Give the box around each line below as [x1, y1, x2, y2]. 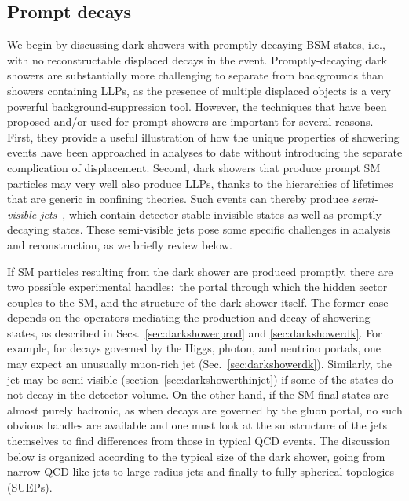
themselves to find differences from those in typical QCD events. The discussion [7, 433, 390, 449]
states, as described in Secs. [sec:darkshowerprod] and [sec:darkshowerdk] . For [7, 324, 382, 341]
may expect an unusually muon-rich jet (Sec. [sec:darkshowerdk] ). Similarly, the [7, 355, 393, 372]
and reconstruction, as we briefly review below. [7, 236, 232, 252]
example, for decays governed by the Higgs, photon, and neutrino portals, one [7, 340, 382, 356]
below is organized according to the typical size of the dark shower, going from [7, 448, 385, 464]
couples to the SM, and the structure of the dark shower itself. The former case [7, 293, 389, 310]
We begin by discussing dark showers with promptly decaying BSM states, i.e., [7, 36, 385, 53]
